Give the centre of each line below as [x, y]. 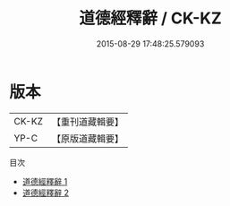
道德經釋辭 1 [45, 181]
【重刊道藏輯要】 [87, 122]
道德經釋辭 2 [46, 193]
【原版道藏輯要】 [87, 138]
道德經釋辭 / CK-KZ [150, 18]
